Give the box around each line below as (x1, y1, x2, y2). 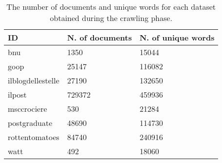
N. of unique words (139, 32, 215, 43)
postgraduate (8, 117, 53, 128)
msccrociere (8, 103, 47, 114)
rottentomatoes (8, 131, 59, 143)
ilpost (8, 89, 27, 100)
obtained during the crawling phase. (50, 12, 172, 23)
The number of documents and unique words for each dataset (6, 1, 216, 12)
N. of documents (67, 32, 132, 43)
